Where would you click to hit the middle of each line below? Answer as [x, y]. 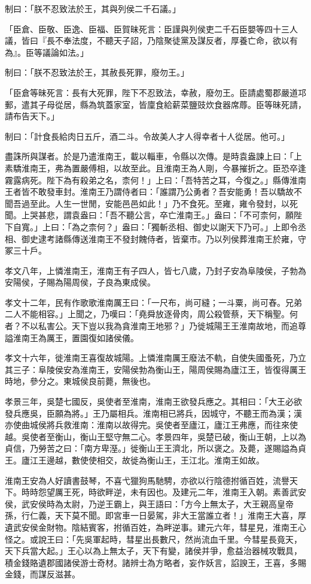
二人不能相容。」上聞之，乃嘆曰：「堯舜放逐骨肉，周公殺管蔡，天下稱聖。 [147, 314]
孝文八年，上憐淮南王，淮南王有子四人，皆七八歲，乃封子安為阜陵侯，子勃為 [155, 270]
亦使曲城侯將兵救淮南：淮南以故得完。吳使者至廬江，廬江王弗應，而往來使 [151, 425]
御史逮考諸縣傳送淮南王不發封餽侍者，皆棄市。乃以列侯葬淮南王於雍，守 [164, 238]
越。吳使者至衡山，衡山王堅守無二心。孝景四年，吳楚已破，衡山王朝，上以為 [155, 436]
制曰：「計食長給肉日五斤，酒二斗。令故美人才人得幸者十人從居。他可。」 [147, 136]
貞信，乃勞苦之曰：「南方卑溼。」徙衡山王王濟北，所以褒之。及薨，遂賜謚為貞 [155, 448]
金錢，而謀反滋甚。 [42, 574]
